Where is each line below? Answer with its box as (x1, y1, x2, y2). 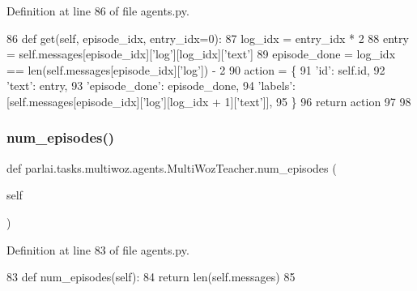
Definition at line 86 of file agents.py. (6, 2, 189, 19)
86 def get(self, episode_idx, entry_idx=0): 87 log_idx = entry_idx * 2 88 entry (6, 29, 409, 46)
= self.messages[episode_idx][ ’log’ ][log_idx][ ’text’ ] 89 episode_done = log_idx (6, 45, 396, 62)
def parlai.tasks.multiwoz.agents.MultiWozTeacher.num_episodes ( (6, 159, 337, 176)
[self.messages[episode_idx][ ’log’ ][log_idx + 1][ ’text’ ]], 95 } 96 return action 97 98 (6, 92, 411, 109)
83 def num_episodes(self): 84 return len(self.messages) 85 (6, 268, 296, 285)
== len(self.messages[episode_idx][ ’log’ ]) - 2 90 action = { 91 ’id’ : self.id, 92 (6, 61, 385, 78)
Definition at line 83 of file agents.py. (6, 241, 189, 258)
